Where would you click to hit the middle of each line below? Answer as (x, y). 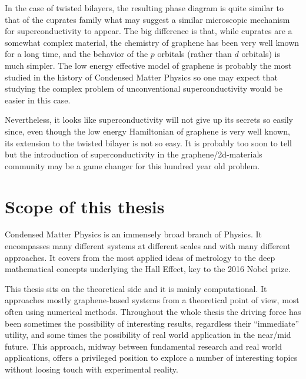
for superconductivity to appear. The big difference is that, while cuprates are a (149, 31)
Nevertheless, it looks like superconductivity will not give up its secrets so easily (149, 120)
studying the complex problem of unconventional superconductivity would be (144, 88)
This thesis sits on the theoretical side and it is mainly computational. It (136, 288)
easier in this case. (38, 100)
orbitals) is (261, 54)
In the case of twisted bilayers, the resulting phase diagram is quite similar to (144, 8)
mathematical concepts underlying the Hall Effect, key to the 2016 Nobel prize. (148, 269)
